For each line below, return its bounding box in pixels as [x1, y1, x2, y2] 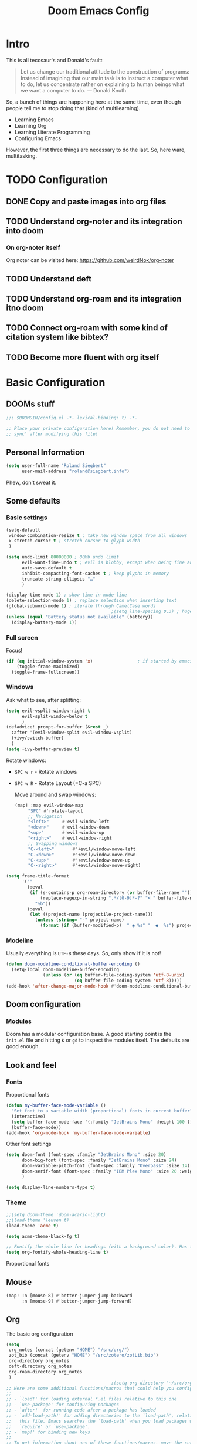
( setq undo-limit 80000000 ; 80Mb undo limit [6, 554, 119, 560]
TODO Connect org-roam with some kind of [6, 323, 168, 333]
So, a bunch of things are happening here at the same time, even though [6, 98, 181, 105]
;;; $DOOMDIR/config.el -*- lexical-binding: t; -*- [6, 415, 138, 420]
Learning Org [14, 122, 47, 129]
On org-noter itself [6, 243, 60, 251]
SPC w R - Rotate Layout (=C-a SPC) [14, 779, 101, 787]
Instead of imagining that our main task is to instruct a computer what [20, 74, 189, 81]
